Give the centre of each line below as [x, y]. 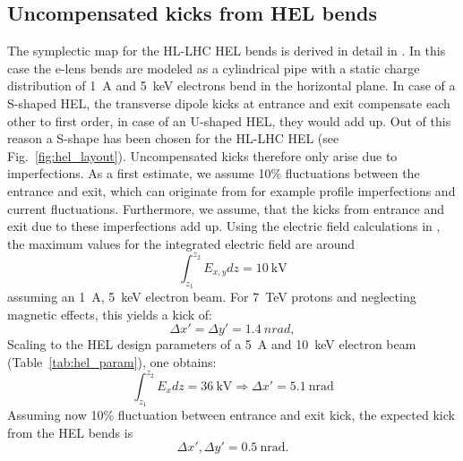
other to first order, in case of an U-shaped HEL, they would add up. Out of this [229, 120]
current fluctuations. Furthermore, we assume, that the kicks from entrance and [226, 208]
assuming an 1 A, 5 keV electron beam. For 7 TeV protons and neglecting [212, 297]
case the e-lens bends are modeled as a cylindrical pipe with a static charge [214, 68]
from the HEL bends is [70, 432]
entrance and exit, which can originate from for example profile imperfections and [231, 190]
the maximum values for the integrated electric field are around [181, 243]
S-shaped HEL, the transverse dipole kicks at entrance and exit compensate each [229, 102]
